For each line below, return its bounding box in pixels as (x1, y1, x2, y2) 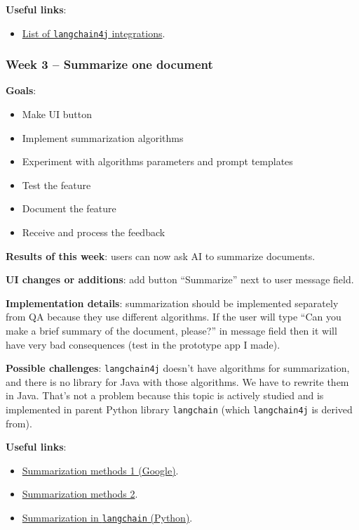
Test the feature (22, 177, 91, 192)
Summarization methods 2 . (22, 486, 138, 501)
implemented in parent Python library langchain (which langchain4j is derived (6, 402, 353, 417)
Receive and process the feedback (22, 225, 165, 240)
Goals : (6, 83, 36, 98)
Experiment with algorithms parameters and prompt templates (22, 154, 293, 169)
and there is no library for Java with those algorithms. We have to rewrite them (6, 374, 349, 389)
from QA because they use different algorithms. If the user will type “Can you (6, 309, 341, 324)
